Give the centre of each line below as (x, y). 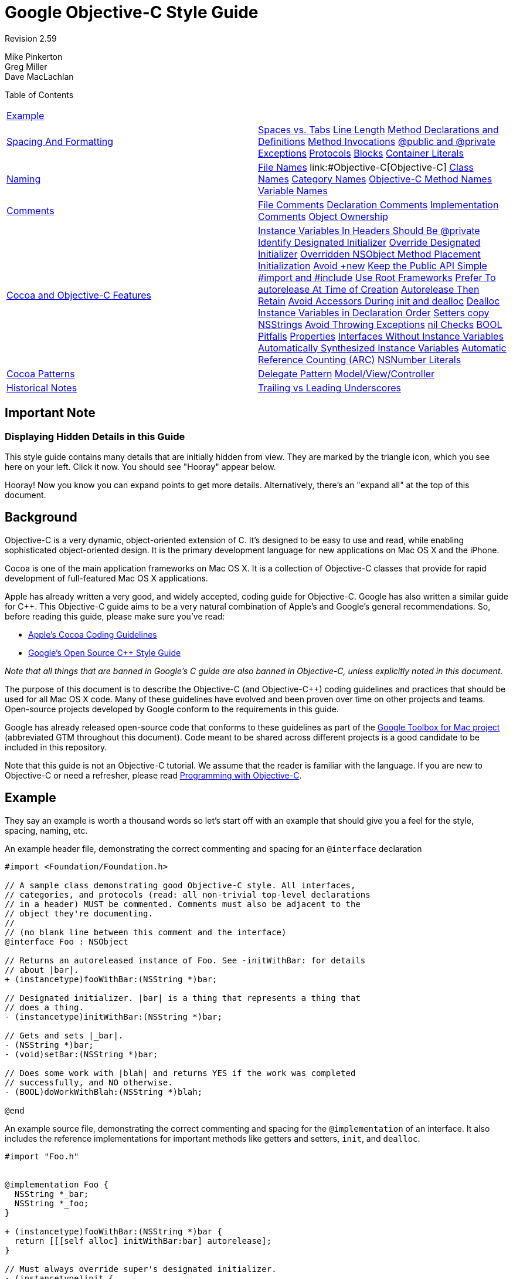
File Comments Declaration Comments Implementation (378, 204)
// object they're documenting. (79, 913)
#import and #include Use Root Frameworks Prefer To (377, 277)
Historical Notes (42, 388)
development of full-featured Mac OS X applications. (106, 578)
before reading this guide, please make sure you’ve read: (115, 616)
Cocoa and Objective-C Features (79, 295)
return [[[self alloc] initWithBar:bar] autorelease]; (143, 1241)
